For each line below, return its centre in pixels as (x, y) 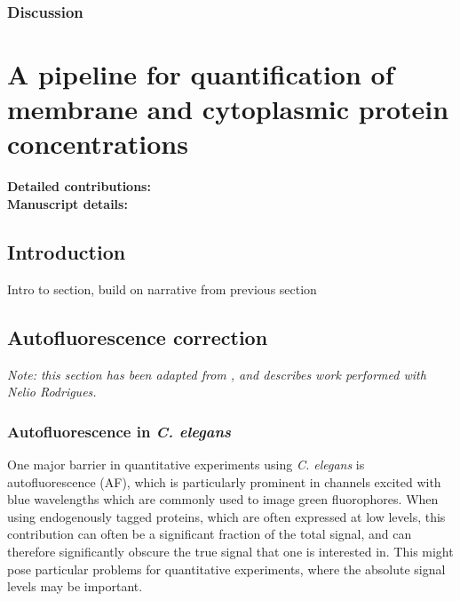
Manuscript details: (67, 203)
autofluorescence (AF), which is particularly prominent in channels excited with (224, 481)
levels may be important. (75, 586)
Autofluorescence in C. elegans (119, 431)
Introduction (67, 251)
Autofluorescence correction (138, 337)
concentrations (98, 144)
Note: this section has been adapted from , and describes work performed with (217, 374)
